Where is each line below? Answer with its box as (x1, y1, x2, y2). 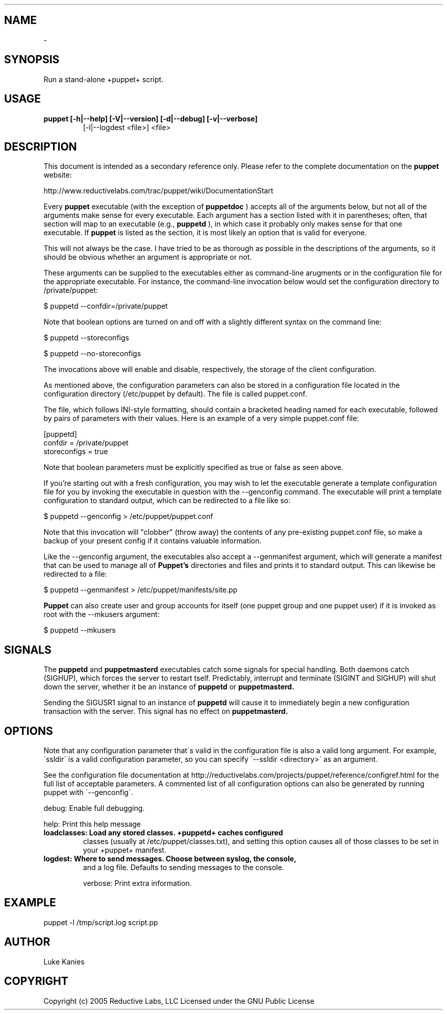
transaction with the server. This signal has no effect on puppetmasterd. (43, 707, 288, 716)
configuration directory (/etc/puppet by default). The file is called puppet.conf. (43, 389, 307, 399)
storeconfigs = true (43, 447, 108, 456)
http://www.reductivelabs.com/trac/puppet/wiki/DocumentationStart (43, 186, 274, 195)
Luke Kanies (43, 957, 85, 966)
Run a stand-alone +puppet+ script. (43, 75, 164, 84)
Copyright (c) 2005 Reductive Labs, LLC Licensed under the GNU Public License (43, 996, 314, 1005)
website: (43, 170, 72, 180)
